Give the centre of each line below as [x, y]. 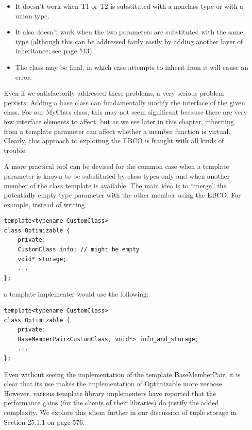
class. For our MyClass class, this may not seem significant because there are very [126, 112]
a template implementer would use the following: [76, 294]
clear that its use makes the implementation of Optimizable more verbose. [114, 384]
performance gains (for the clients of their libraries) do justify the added [111, 403]
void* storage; [42, 259]
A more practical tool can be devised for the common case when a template [117, 166]
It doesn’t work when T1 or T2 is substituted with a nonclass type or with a [129, 6]
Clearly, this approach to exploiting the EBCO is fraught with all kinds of [114, 141]
